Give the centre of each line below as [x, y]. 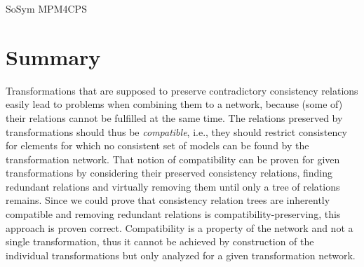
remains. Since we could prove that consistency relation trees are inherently [168, 200]
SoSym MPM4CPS [46, 8]
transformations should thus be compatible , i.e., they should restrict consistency [176, 131]
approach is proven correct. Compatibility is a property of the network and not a [180, 227]
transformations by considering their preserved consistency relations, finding [169, 173]
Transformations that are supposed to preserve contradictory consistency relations [182, 90]
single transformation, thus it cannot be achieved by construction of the [160, 241]
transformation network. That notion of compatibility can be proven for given [173, 159]
